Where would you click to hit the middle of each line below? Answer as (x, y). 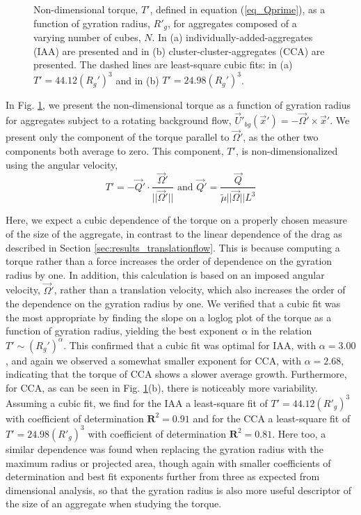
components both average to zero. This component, (115, 150)
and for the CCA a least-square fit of (272, 418)
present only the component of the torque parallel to (118, 137)
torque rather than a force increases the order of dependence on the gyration (169, 261)
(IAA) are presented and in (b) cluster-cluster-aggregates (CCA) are (179, 51)
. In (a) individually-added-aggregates (232, 37)
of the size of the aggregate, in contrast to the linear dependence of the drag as (174, 234)
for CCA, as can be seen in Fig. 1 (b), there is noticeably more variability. (162, 387)
